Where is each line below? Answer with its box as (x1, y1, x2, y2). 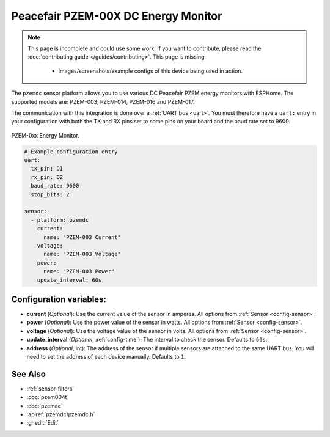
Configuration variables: (11, 294, 107, 304)
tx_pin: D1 (31, 165, 64, 172)
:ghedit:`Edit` (26, 419, 59, 427)
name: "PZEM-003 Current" (43, 233, 122, 241)
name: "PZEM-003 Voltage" (43, 251, 122, 258)
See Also (11, 369, 46, 379)
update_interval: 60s (37, 276, 102, 284)
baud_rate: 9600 (31, 182, 79, 189)
